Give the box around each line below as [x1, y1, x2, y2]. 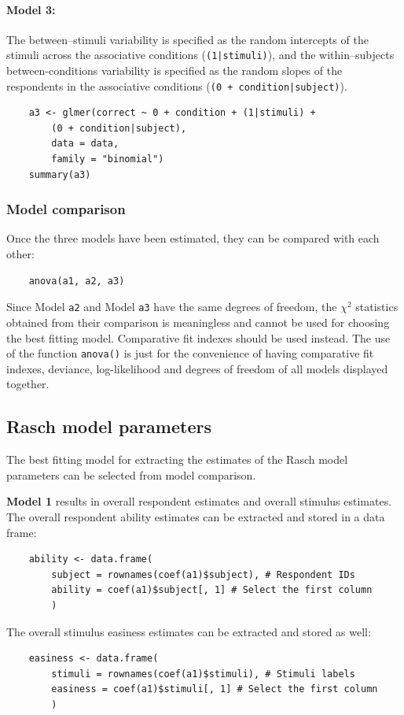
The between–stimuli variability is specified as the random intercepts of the [6, 31, 369, 47]
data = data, [51, 138, 119, 150]
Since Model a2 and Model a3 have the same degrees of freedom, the [6, 298, 337, 315]
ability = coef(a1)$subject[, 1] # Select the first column [51, 584, 373, 596]
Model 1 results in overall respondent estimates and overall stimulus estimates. [6, 493, 392, 509]
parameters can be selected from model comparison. [6, 466, 256, 483]
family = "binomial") [51, 154, 164, 165]
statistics [355, 298, 398, 315]
